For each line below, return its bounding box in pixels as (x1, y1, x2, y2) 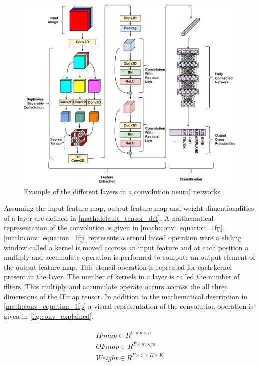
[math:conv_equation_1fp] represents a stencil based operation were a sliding (4, 232, 242, 243)
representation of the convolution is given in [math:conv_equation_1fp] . (4, 222, 225, 233)
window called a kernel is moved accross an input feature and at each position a (4, 242, 249, 252)
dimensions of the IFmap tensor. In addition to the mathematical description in (4, 291, 248, 301)
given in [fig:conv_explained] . (4, 310, 94, 321)
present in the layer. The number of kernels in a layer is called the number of (4, 271, 240, 282)
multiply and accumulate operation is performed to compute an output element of (4, 252, 255, 262)
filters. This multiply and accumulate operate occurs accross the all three (4, 281, 228, 291)
